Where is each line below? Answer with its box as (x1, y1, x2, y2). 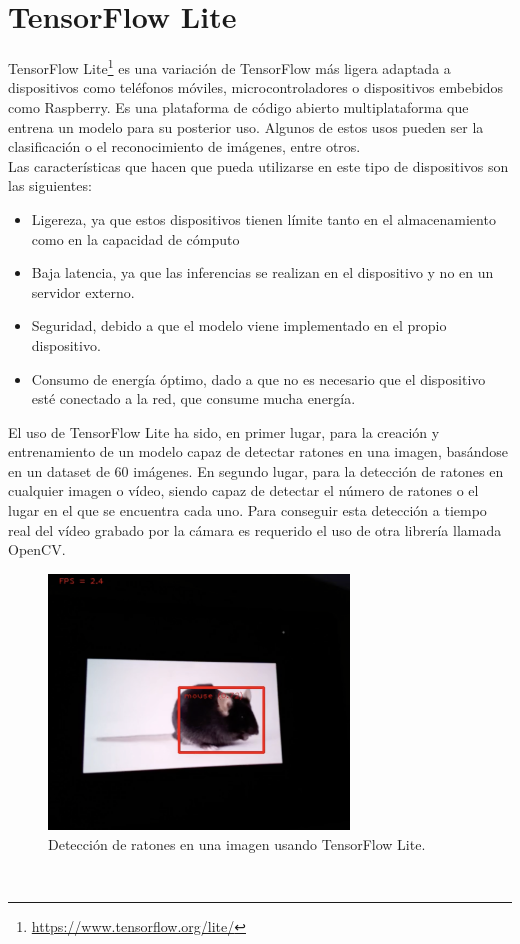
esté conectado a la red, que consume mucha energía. (31, 388, 356, 409)
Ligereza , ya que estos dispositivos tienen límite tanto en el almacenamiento (31, 208, 496, 229)
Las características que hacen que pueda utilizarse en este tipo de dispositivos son (8, 155, 509, 176)
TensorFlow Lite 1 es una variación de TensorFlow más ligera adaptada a (8, 55, 451, 78)
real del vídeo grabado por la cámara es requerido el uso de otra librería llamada (8, 519, 502, 540)
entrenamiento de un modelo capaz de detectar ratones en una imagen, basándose (8, 441, 509, 462)
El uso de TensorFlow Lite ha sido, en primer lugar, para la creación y (8, 421, 440, 442)
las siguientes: (8, 175, 92, 196)
